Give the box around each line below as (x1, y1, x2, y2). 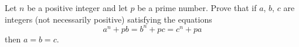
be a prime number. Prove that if (137, 2, 257, 13)
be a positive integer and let (27, 2, 128, 13)
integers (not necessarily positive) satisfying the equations (5, 13, 212, 25)
